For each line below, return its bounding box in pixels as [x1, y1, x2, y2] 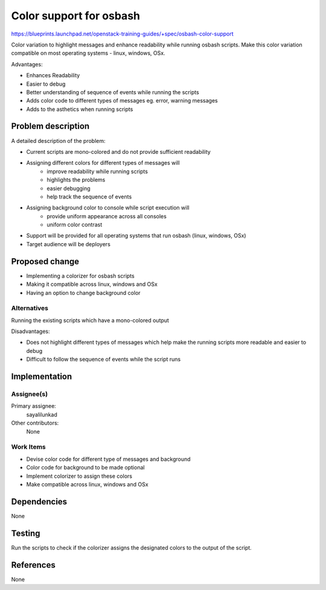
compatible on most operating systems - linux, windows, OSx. [11, 49, 165, 57]
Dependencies [11, 496, 68, 507]
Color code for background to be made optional [26, 464, 145, 471]
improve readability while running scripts [46, 168, 148, 175]
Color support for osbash [11, 9, 140, 22]
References [11, 560, 56, 570]
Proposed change [11, 256, 80, 267]
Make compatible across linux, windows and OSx [26, 480, 149, 488]
